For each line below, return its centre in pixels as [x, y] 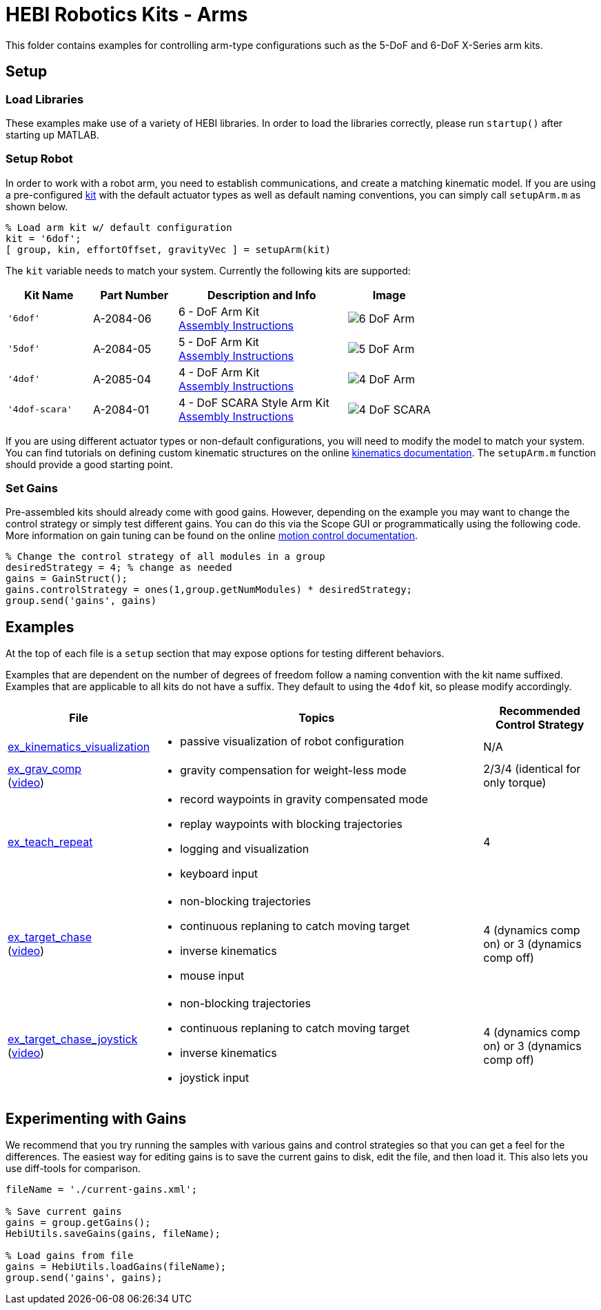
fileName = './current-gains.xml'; [102, 1190]
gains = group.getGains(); [78, 1223]
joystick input [215, 1078]
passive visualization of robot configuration [292, 742]
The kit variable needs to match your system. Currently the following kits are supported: [208, 270]
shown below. [37, 206]
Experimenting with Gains [96, 1118]
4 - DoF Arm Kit [219, 372]
